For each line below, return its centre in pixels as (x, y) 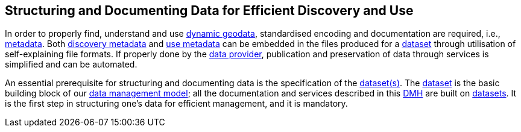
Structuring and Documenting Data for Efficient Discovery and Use (209, 11)
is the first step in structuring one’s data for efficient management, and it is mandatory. (176, 104)
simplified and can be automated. (71, 64)
